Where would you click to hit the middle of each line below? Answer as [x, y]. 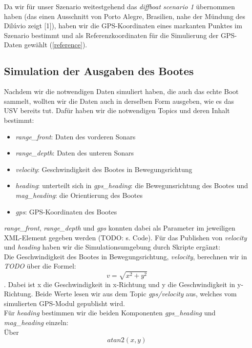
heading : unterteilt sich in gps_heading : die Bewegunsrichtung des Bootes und [132, 185]
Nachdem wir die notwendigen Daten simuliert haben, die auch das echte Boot [121, 91]
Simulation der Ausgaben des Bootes [99, 71]
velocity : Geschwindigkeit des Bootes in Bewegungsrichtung [104, 169]
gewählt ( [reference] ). [56, 45]
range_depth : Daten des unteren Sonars [74, 153]
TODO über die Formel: [40, 266]
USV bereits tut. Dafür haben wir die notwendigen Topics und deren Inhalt [117, 110]
